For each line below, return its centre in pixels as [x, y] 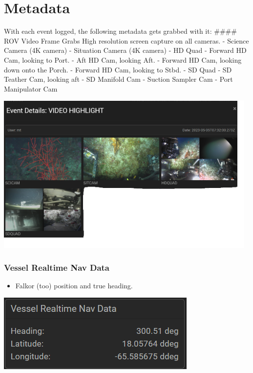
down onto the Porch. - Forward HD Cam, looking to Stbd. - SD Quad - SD [118, 69]
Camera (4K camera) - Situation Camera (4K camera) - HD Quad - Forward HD [125, 50]
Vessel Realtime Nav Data [57, 267]
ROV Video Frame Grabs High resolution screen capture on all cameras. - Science [126, 40]
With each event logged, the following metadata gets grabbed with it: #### [120, 31]
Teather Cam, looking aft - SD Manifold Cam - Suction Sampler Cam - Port [118, 79]
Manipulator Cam [31, 88]
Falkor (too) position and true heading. [74, 286]
